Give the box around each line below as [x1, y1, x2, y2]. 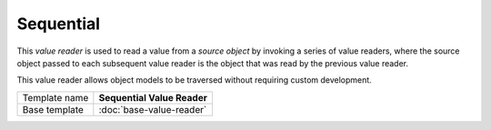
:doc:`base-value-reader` [98, 103, 207, 115]
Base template [22, 103, 84, 115]
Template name [22, 91, 89, 104]
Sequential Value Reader [98, 91, 208, 104]
